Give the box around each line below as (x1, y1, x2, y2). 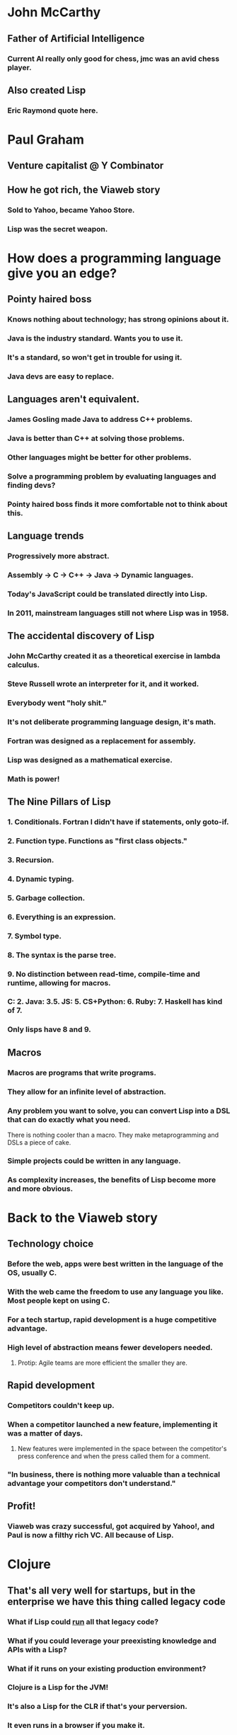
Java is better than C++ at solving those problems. (7, 433, 185, 443)
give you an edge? (7, 265, 117, 281)
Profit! (7, 1500, 36, 1512)
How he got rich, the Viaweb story (7, 183, 161, 195)
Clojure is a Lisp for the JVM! (7, 1683, 109, 1693)
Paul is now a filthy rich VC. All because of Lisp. (7, 1530, 175, 1540)
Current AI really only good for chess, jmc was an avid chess (7, 54, 220, 64)
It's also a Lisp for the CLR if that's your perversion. (7, 1702, 187, 1712)
